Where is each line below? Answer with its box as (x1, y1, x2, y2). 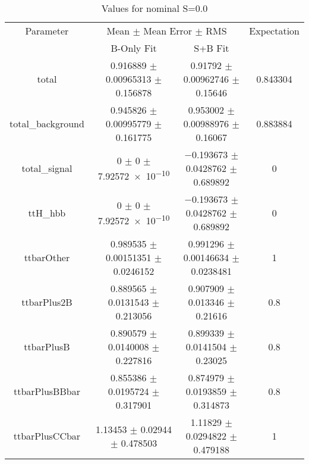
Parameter (25, 24, 69, 37)
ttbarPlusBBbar (13, 384, 80, 398)
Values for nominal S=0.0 (101, 1, 208, 15)
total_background (10, 117, 84, 130)
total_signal (21, 161, 72, 175)
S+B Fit (194, 41, 229, 55)
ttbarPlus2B (21, 295, 72, 309)
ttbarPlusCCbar (13, 429, 81, 443)
